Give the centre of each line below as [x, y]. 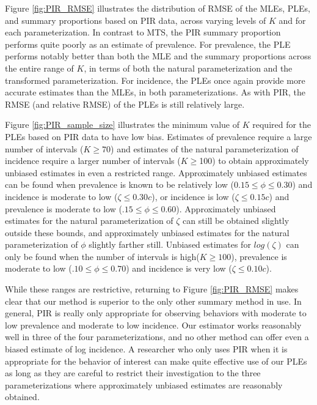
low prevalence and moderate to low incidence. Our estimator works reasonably [153, 325]
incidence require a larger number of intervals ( [93, 161]
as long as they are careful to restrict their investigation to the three [133, 373]
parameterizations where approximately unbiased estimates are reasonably [144, 385]
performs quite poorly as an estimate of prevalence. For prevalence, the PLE [148, 44]
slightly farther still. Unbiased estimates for [170, 244]
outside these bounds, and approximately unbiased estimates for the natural [147, 232]
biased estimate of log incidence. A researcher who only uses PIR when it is [146, 349]
